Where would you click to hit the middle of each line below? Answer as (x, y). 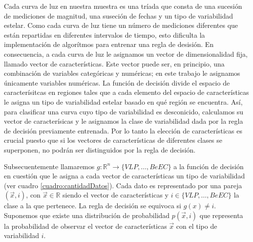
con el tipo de (197, 226)
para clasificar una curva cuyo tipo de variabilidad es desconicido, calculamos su (124, 111)
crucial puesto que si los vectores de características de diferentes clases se (113, 140)
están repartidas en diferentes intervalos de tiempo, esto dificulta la (105, 34)
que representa (221, 215)
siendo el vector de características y (116, 195)
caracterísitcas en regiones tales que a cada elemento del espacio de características (126, 92)
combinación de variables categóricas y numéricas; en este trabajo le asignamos (122, 73)
